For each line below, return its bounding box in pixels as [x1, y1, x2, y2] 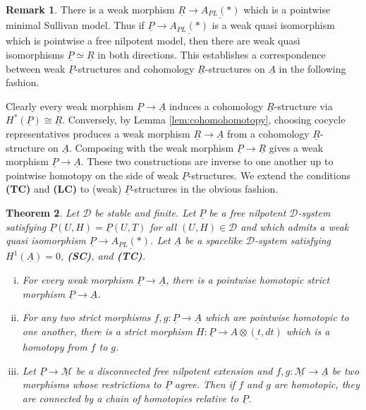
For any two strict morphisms [22, 310, 151, 325]
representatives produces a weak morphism [6, 126, 190, 140]
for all [150, 219, 177, 234]
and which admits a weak [240, 219, 349, 234]
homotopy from [22, 339, 87, 354]
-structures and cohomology [75, 61, 195, 76]
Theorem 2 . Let [6, 205, 80, 219]
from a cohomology [226, 126, 310, 140]
